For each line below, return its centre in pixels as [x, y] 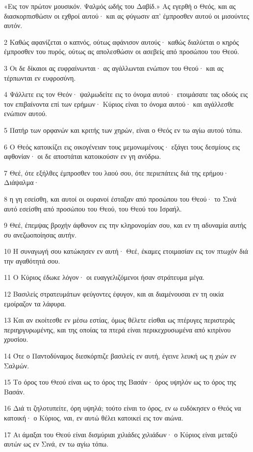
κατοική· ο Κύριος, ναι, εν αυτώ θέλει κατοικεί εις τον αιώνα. [94, 418]
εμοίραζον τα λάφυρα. [35, 303]
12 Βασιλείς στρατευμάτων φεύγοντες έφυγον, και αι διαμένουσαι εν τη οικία [114, 294]
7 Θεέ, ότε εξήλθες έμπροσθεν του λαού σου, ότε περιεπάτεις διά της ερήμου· [116, 172]
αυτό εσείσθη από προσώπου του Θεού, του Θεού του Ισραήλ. [93, 208]
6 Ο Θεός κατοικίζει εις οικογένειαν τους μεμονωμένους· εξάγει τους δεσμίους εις [122, 146]
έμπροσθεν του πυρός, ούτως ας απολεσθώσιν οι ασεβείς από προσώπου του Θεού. [122, 51]
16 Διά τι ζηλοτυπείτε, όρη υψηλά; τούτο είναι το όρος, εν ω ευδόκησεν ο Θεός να [123, 408]
